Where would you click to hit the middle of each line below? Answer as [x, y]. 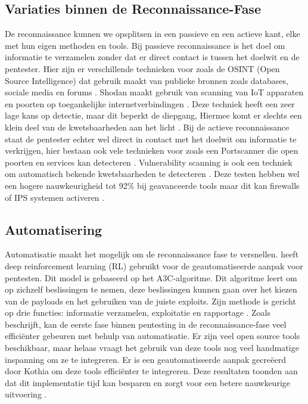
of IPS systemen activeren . [55, 197]
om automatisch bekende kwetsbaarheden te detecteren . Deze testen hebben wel [152, 174]
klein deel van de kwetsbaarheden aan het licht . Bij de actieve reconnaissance [147, 127]
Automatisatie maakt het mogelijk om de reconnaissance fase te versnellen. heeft [152, 254]
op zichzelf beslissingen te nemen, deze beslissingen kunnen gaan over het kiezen [151, 289]
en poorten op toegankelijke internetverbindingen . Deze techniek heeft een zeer [150, 103]
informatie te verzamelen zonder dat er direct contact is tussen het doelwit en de [152, 57]
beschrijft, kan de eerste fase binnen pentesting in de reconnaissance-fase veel [146, 324]
